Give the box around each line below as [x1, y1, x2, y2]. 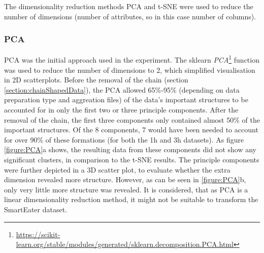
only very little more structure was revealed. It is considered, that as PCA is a [4, 184, 248, 194]
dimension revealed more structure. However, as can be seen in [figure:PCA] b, [4, 174, 246, 185]
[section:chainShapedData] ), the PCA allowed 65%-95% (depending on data [4, 84, 240, 95]
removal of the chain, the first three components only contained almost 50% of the [4, 114, 260, 125]
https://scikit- [16, 229, 60, 239]
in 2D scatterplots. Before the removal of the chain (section [4, 74, 188, 85]
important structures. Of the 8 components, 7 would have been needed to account [4, 124, 258, 135]
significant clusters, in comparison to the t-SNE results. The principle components [4, 154, 259, 164]
